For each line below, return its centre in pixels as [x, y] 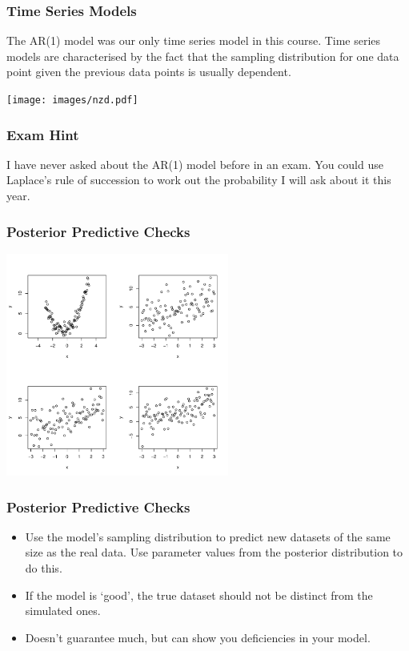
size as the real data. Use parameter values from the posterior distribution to [214, 552]
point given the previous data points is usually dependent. [149, 72]
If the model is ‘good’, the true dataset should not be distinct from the [199, 595]
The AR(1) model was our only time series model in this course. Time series [194, 40]
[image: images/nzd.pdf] [72, 100]
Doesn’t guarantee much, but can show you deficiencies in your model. [198, 637]
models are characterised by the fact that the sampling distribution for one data [203, 56]
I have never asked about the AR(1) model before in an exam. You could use [195, 164]
